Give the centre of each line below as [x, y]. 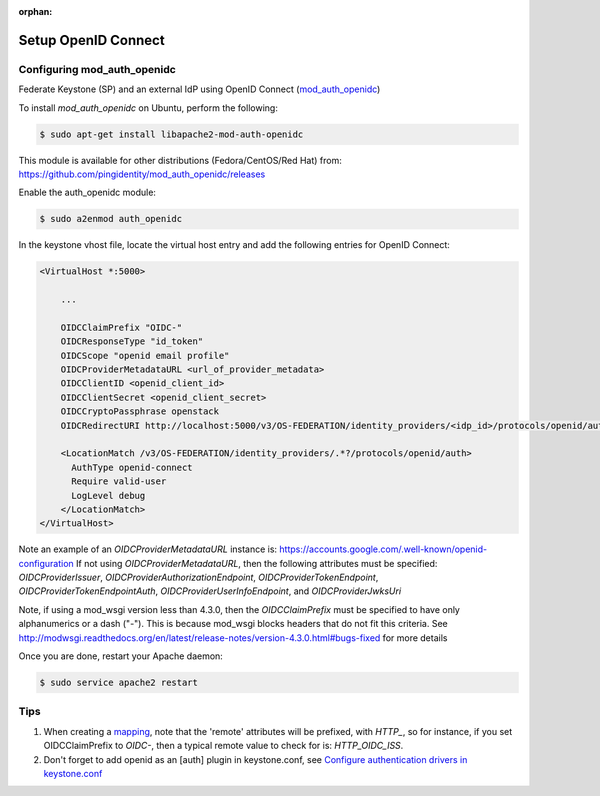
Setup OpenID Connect [91, 40]
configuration [46, 563]
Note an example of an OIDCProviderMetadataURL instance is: [148, 549]
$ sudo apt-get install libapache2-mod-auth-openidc [171, 134]
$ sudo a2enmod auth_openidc [111, 219]
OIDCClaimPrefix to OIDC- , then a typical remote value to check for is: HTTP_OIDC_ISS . [223, 746]
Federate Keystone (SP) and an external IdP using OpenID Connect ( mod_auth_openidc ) [199, 89]
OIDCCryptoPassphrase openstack [140, 411]
